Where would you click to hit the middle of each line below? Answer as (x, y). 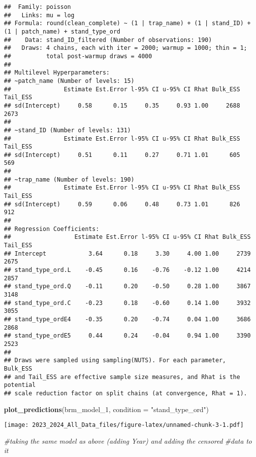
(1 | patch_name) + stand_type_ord (62, 31)
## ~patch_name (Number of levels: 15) (69, 81)
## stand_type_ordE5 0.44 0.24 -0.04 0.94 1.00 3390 (128, 336)
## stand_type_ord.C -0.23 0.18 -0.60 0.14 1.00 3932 (128, 303)
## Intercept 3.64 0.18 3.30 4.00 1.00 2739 (128, 253)
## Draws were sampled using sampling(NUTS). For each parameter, (115, 361)
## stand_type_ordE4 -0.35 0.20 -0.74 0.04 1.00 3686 (128, 319)
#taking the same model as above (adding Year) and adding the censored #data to (128, 440)
